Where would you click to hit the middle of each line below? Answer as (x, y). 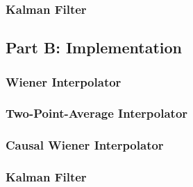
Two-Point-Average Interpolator (97, 113)
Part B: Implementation (94, 47)
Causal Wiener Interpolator (85, 145)
